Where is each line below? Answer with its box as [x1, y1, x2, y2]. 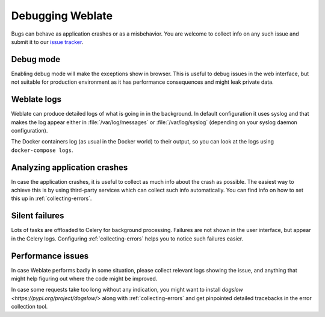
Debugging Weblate [11, 9, 113, 22]
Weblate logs [11, 94, 61, 105]
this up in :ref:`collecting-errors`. [11, 195, 92, 202]
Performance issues [11, 251, 89, 261]
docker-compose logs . [11, 146, 73, 154]
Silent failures [11, 211, 64, 221]
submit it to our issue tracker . [11, 38, 84, 45]
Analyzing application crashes [11, 162, 128, 172]
